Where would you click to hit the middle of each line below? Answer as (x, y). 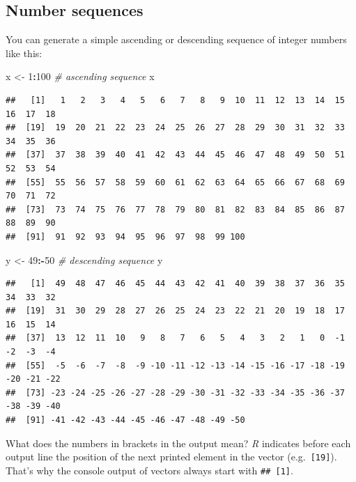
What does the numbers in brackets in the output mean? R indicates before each (178, 443)
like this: (24, 53)
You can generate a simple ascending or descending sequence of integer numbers (176, 39)
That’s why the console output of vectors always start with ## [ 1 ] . (149, 470)
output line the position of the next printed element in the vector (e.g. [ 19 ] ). (171, 457)
